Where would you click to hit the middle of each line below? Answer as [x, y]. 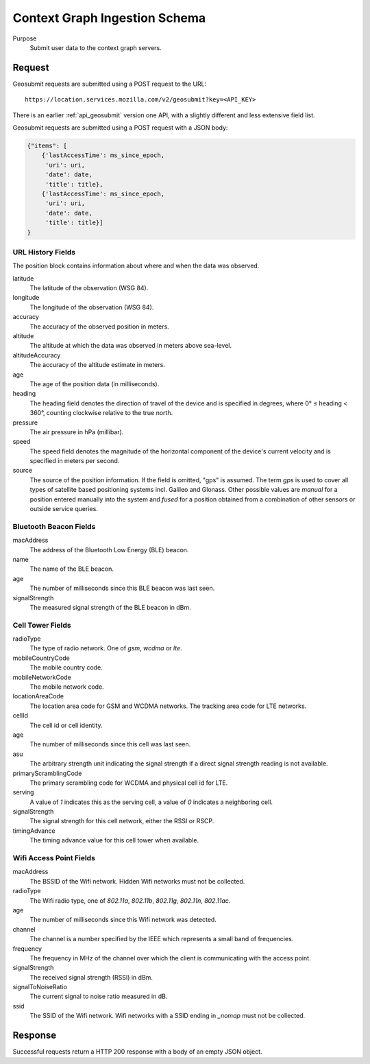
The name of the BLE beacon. [72, 569]
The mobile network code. [67, 687]
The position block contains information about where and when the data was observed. [136, 266]
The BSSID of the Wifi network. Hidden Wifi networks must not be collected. [137, 881]
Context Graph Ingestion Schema [109, 18]
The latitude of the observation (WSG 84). [89, 288]
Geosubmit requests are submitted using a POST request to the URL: [110, 84]
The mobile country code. [66, 667]
